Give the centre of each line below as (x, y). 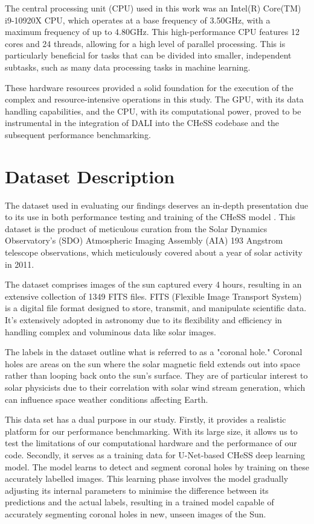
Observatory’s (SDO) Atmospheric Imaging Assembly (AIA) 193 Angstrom (144, 240)
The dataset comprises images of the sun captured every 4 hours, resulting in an (153, 284)
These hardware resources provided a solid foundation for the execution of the (149, 87)
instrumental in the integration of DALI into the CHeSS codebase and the (142, 123)
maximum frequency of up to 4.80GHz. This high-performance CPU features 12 (152, 32)
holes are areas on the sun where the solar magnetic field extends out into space (153, 363)
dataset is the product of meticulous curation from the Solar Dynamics (136, 228)
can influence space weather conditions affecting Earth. (107, 399)
